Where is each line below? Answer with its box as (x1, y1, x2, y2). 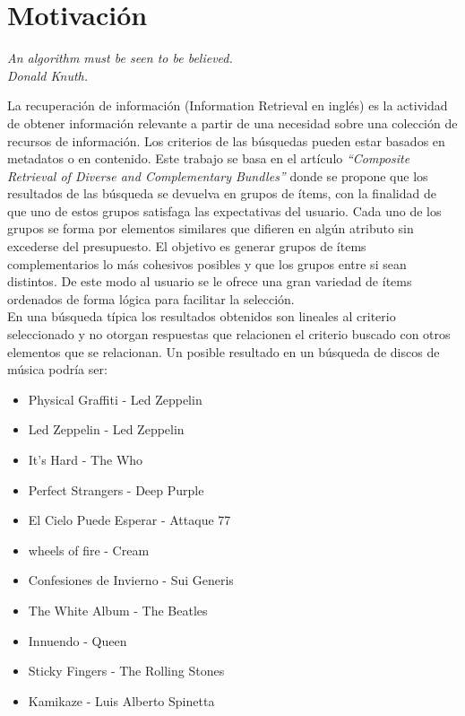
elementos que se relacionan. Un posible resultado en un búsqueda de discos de (7, 342, 440, 361)
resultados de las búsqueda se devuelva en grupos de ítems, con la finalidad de (7, 184, 436, 203)
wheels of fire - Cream (28, 540, 150, 559)
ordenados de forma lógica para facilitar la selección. (7, 289, 295, 308)
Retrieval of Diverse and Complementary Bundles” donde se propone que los (7, 166, 428, 185)
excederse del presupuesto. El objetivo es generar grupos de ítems (7, 237, 366, 256)
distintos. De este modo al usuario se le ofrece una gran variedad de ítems (7, 272, 412, 291)
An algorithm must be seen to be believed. (7, 48, 233, 67)
